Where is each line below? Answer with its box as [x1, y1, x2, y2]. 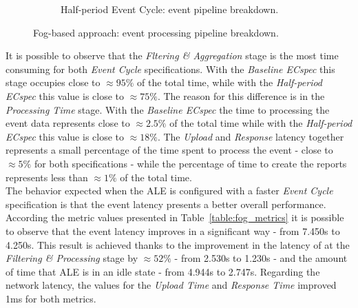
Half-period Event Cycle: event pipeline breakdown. [61, 2, 279, 16]
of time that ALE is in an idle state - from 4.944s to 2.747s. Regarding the [6, 264, 320, 278]
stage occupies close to [6, 75, 101, 90]
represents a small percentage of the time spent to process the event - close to [6, 143, 333, 157]
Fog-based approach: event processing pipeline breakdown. [33, 25, 279, 39]
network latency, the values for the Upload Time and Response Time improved [6, 278, 337, 292]
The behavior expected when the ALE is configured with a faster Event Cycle [6, 183, 333, 198]
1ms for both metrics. [6, 291, 96, 305]
